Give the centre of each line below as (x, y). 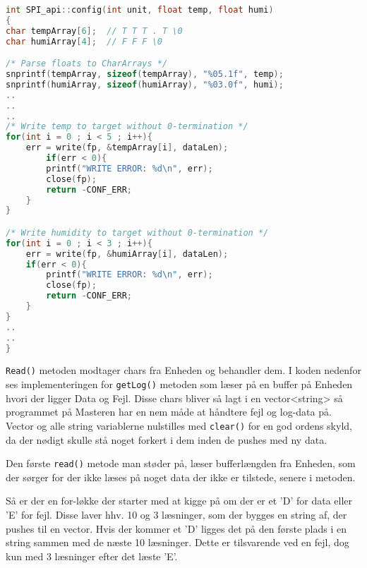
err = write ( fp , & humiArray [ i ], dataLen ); (127, 254)
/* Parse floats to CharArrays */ (87, 64)
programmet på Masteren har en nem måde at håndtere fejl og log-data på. (169, 412)
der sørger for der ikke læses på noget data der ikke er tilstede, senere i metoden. (181, 477)
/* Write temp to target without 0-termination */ (127, 127)
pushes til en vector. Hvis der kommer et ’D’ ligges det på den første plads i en (176, 528)
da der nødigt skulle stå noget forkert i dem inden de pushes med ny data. (167, 439)
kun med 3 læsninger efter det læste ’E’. (92, 556)
